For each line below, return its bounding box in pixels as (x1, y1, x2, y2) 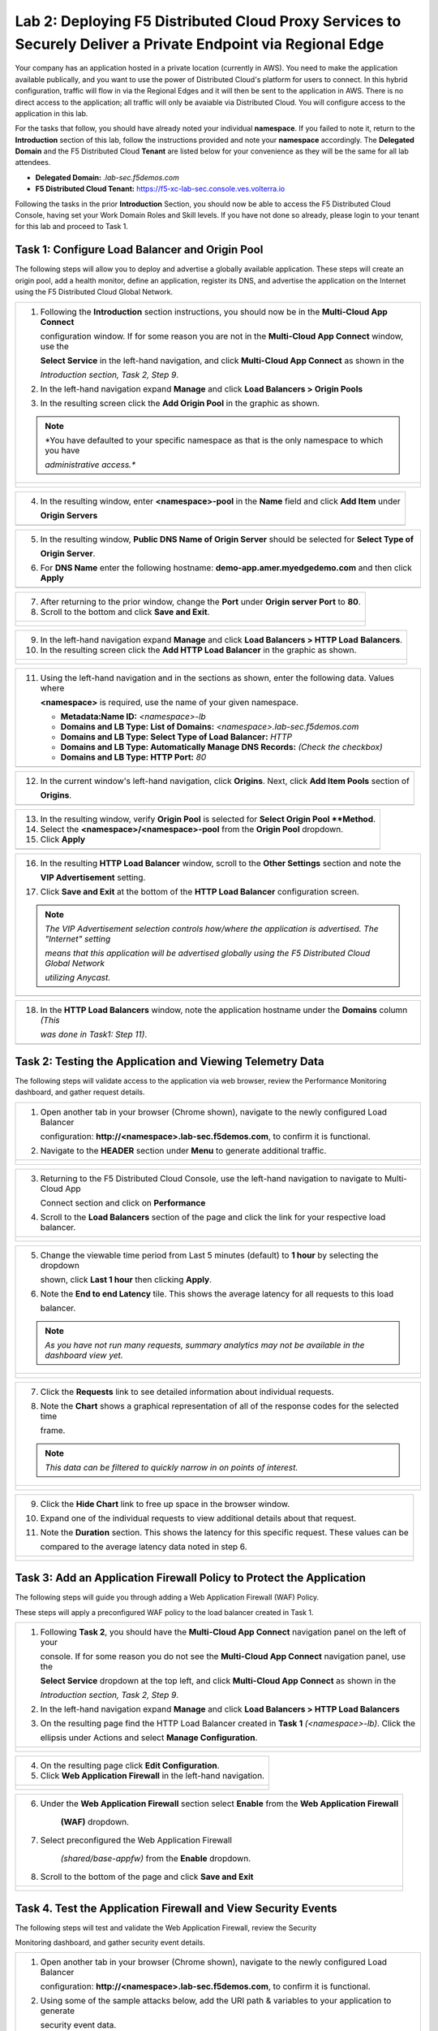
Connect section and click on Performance (40, 1197, 206, 1208)
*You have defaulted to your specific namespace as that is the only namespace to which (45, 435, 384, 446)
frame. (40, 1424, 66, 1436)
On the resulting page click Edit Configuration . (40, 1760, 220, 1771)
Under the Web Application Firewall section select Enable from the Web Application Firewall (40, 1798, 399, 1809)
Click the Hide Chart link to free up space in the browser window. (40, 1498, 290, 1509)
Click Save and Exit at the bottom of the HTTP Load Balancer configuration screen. (40, 886, 360, 897)
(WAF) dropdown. (60, 1817, 130, 1828)
